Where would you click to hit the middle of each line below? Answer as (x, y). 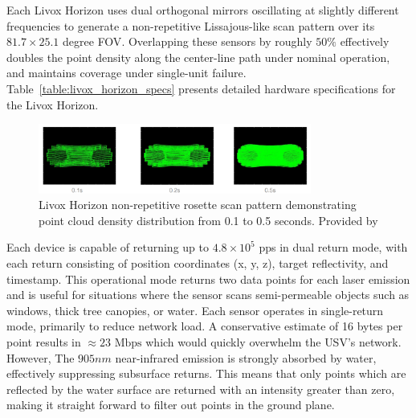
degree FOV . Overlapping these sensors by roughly (188, 41)
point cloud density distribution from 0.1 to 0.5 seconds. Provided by (208, 220)
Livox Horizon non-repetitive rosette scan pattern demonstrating (198, 205)
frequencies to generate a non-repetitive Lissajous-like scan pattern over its (191, 25)
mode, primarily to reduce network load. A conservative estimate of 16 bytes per (205, 326)
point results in (44, 341)
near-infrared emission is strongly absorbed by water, (246, 357)
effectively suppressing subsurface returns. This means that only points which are (206, 373)
